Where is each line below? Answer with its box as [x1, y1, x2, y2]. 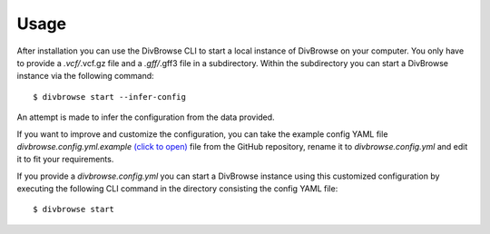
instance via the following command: [16, 71, 154, 82]
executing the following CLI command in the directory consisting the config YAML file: [16, 183, 338, 194]
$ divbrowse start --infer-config [33, 92, 186, 102]
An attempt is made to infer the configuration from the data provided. [16, 112, 276, 122]
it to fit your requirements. [16, 154, 114, 165]
